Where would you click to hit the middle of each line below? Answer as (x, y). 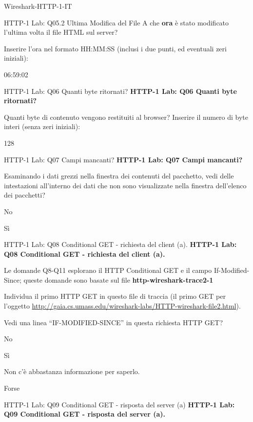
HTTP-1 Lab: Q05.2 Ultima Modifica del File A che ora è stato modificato (117, 22)
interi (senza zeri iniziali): (42, 126)
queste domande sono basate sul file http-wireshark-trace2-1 (118, 279)
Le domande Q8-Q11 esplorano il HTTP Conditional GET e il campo (108, 270)
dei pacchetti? (25, 195)
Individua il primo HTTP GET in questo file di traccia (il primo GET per (115, 296)
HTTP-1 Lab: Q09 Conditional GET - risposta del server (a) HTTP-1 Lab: (119, 404)
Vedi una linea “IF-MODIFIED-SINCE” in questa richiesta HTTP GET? (114, 322)
